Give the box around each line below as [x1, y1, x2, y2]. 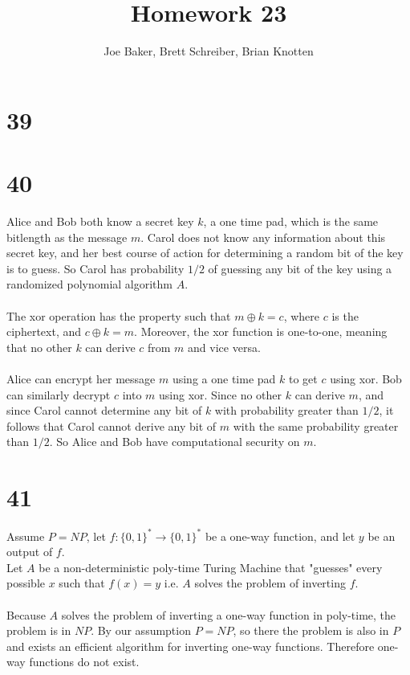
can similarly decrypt [6, 386, 111, 403]
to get [288, 370, 318, 387]
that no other [6, 338, 72, 355]
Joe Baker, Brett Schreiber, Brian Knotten [104, 43, 314, 59]
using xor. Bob [330, 370, 402, 387]
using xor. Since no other [159, 386, 282, 403]
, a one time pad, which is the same [203, 213, 379, 230]
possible [6, 575, 45, 591]
